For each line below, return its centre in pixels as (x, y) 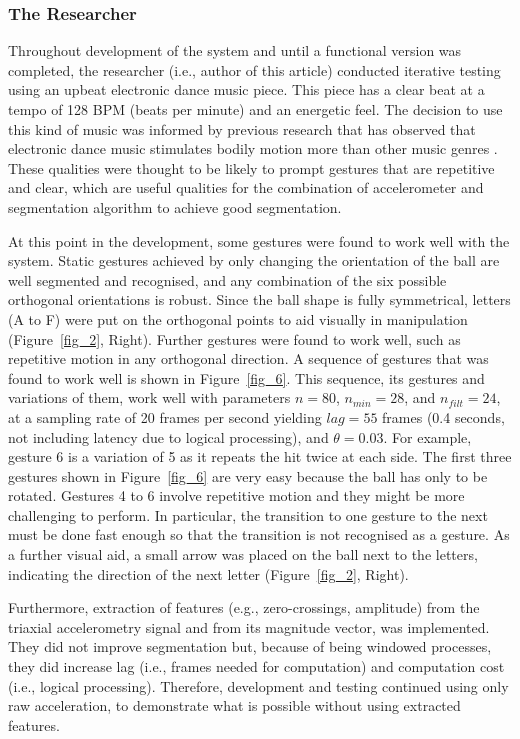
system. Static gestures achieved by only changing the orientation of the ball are (254, 260)
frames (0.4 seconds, (443, 416)
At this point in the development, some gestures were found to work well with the (259, 240)
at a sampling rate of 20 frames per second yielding (165, 416)
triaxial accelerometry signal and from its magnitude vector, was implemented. (249, 626)
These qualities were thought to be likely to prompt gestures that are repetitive (251, 167)
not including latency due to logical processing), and (168, 436)
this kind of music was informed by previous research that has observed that (242, 128)
